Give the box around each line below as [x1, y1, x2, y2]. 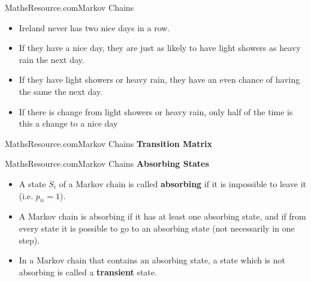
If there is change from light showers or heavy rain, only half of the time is [19, 105, 293, 118]
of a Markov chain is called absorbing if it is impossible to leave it [59, 177, 307, 190]
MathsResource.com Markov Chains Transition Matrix [5, 137, 212, 149]
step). [19, 233, 40, 246]
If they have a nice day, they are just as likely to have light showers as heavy [19, 41, 301, 54]
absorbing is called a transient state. [19, 265, 157, 278]
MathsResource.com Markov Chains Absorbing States [5, 157, 209, 170]
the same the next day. [19, 85, 103, 97]
